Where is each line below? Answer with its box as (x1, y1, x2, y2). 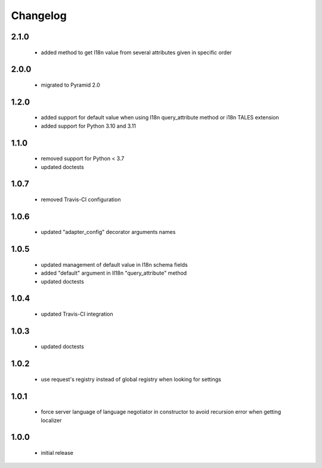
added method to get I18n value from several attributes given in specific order (41, 48, 232, 56)
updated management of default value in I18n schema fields (41, 261, 188, 268)
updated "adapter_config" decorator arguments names (41, 229, 176, 236)
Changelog (11, 9, 67, 22)
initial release (41, 449, 74, 456)
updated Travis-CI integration (41, 310, 113, 318)
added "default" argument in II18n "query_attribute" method (41, 269, 187, 277)
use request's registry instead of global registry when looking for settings (41, 375, 222, 383)
